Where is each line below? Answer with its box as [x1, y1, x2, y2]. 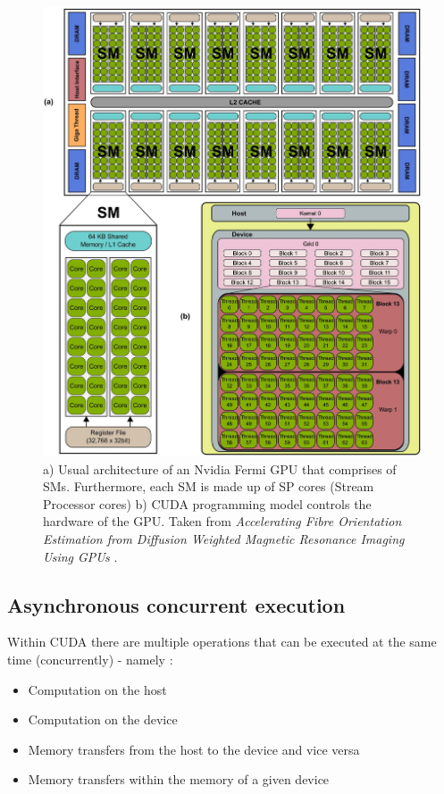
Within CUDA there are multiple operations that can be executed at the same [7, 632, 437, 651]
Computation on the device [28, 710, 178, 729]
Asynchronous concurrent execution [7, 590, 346, 618]
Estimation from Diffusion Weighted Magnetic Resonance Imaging [43, 530, 405, 548]
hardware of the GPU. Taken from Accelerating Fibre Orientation [43, 512, 402, 531]
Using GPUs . [43, 547, 118, 565]
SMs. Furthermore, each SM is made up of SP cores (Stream [43, 477, 374, 496]
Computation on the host [28, 680, 167, 698]
